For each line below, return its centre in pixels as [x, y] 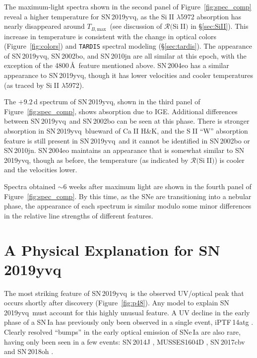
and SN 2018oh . [29, 351]
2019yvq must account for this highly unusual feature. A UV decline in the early [127, 312]
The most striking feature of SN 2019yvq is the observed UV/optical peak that [124, 293]
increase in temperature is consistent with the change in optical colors [110, 36]
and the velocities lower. [41, 170]
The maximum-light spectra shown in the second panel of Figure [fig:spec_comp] [128, 6]
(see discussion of [136, 26]
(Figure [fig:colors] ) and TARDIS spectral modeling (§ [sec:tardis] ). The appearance [128, 46]
